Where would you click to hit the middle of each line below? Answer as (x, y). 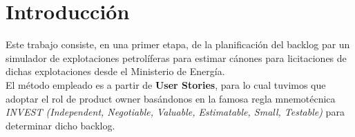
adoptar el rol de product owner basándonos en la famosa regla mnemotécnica (171, 98)
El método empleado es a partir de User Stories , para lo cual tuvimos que (166, 84)
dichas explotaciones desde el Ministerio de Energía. (115, 71)
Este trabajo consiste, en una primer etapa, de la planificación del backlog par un (178, 44)
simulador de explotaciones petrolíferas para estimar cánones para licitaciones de (176, 57)
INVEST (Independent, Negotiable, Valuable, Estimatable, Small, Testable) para (175, 112)
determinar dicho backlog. (60, 125)
